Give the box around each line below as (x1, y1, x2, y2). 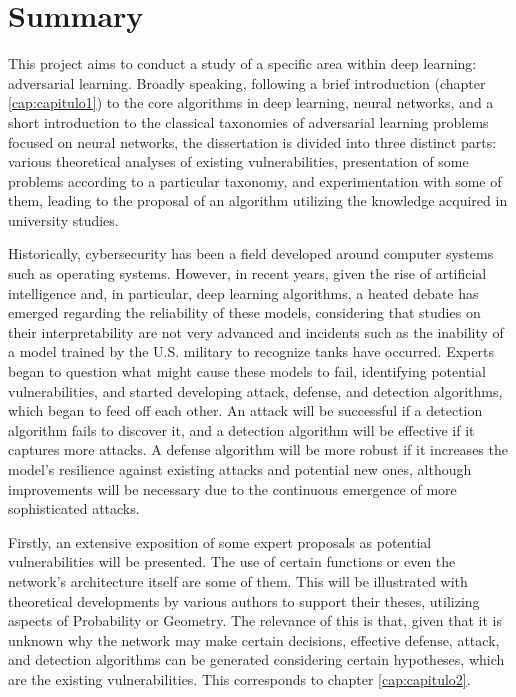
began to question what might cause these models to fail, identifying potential (8, 361, 486, 382)
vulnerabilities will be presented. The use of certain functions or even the (8, 551, 456, 572)
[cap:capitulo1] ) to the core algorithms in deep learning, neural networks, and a (8, 92, 494, 113)
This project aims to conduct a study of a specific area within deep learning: (8, 53, 477, 74)
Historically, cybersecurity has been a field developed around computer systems (8, 243, 494, 264)
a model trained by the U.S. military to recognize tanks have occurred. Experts (8, 341, 494, 362)
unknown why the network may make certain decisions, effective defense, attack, (8, 629, 500, 650)
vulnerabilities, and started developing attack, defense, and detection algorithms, (8, 380, 503, 401)
